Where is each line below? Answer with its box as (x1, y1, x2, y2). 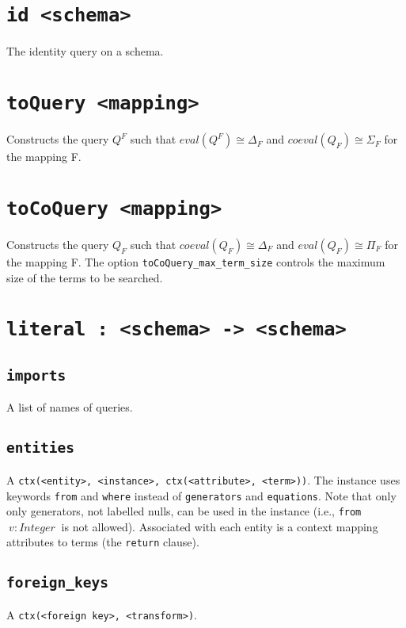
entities (6, 439, 74, 457)
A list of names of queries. (6, 399, 133, 415)
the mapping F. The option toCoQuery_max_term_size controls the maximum (6, 253, 385, 270)
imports (6, 367, 66, 385)
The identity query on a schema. (6, 43, 164, 59)
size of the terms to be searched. (6, 269, 163, 285)
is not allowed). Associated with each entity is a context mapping (61, 518, 378, 534)
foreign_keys (6, 574, 108, 592)
